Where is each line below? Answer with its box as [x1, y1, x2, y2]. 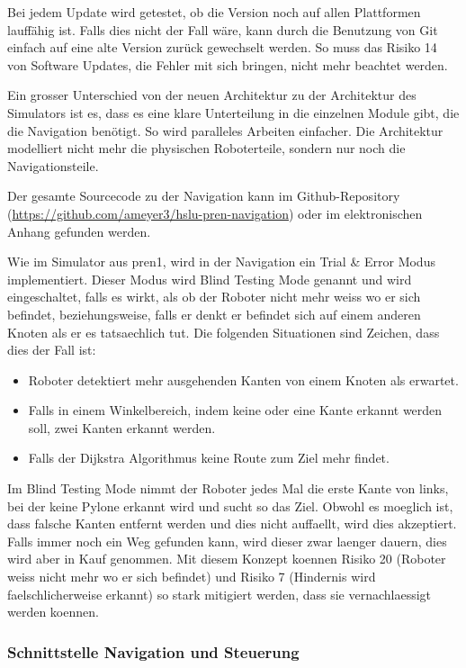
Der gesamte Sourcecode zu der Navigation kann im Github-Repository [7, 186, 400, 205]
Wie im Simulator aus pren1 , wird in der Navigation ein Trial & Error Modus [7, 252, 435, 271]
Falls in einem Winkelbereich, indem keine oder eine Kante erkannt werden [28, 401, 443, 420]
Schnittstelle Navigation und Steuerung [7, 640, 300, 663]
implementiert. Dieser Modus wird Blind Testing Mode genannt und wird [7, 269, 412, 288]
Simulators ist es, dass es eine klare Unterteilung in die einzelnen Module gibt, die [7, 103, 460, 122]
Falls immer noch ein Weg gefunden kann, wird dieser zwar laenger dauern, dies [7, 531, 447, 550]
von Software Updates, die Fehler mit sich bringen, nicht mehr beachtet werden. [7, 55, 448, 74]
